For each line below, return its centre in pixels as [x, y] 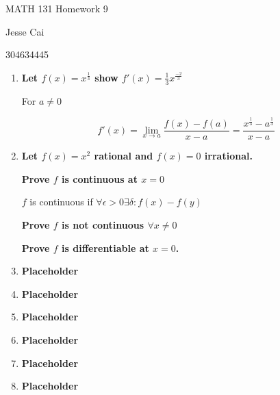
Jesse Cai [25, 31]
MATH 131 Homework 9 [57, 8]
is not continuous [103, 224]
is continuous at [100, 178]
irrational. [228, 156]
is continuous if [61, 202]
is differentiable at [105, 247]
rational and [124, 156]
